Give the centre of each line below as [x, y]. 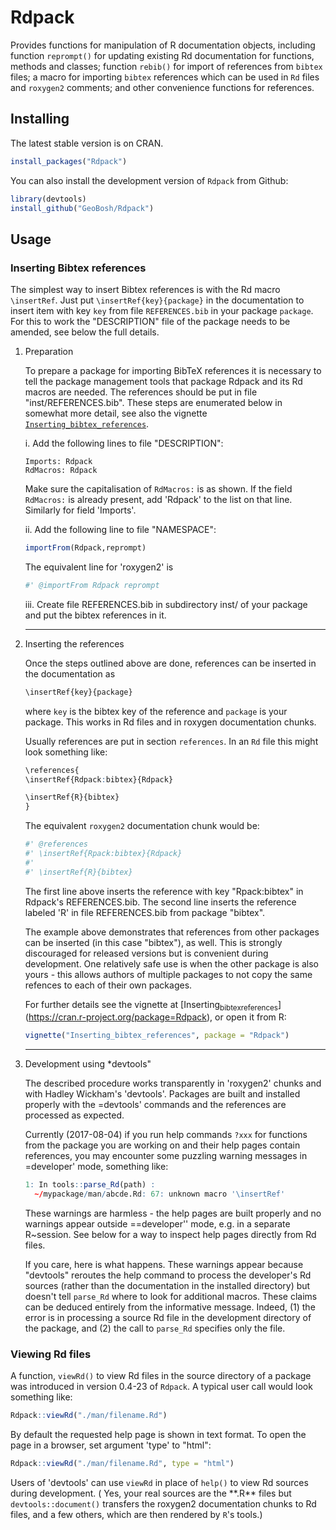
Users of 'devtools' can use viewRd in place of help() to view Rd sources [159, 1483]
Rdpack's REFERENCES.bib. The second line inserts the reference [160, 902]
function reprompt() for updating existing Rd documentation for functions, [162, 55]
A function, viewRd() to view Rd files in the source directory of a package [161, 1376]
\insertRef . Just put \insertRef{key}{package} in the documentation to [157, 300]
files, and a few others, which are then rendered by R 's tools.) [136, 1515]
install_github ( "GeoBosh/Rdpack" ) [82, 208]
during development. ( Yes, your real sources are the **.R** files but [151, 1493]
